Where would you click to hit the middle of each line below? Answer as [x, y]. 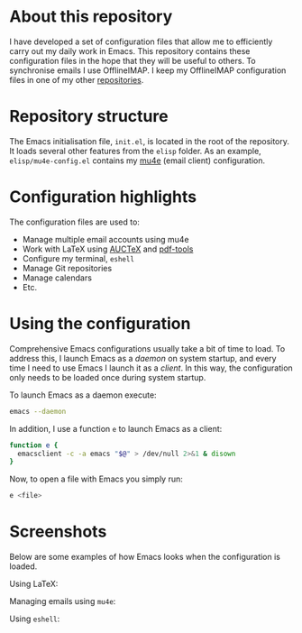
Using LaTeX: [34, 584]
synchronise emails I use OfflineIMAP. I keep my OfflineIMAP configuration [148, 70]
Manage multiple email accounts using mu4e [105, 239]
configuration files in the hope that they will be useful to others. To [133, 60]
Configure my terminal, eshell [78, 258]
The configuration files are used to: [74, 222]
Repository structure [89, 117]
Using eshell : [35, 619]
